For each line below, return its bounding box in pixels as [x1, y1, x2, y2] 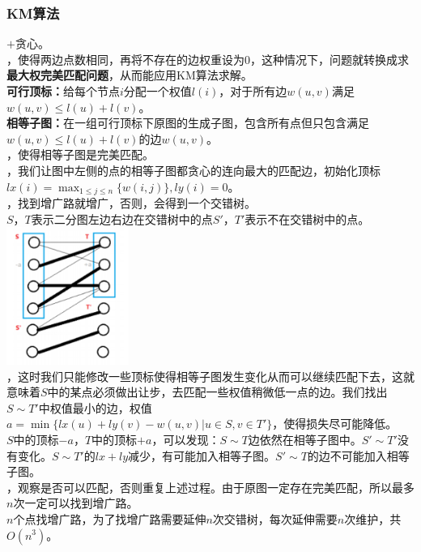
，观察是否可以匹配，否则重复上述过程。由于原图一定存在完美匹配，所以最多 [6, 478, 415, 495]
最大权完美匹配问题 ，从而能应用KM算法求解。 [6, 66, 253, 83]
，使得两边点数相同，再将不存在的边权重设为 [6, 50, 245, 67]
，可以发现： [151, 430, 220, 447]
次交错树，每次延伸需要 [212, 510, 338, 527]
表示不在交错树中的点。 [245, 210, 370, 227]
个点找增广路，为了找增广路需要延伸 [13, 510, 206, 527]
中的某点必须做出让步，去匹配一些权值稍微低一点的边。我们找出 [47, 383, 388, 400]
